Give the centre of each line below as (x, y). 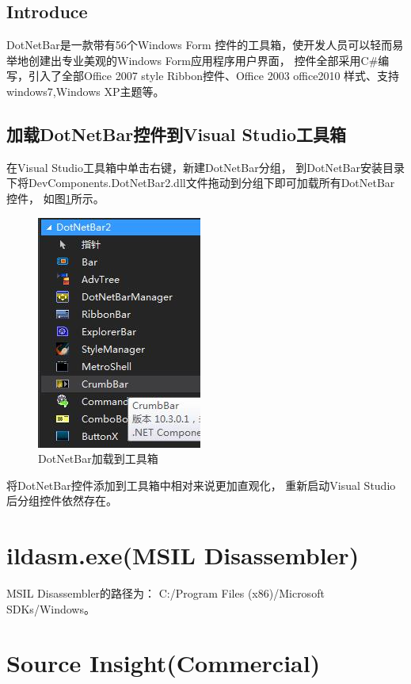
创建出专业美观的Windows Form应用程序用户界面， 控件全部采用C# (203, 60)
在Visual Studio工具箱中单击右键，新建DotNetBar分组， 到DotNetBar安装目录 (206, 167)
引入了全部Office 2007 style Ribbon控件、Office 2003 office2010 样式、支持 (214, 76)
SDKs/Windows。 (51, 608)
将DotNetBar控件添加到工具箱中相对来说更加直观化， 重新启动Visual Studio (201, 485)
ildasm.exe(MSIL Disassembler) (183, 555)
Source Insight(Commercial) (164, 663)
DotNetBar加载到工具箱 (98, 459)
